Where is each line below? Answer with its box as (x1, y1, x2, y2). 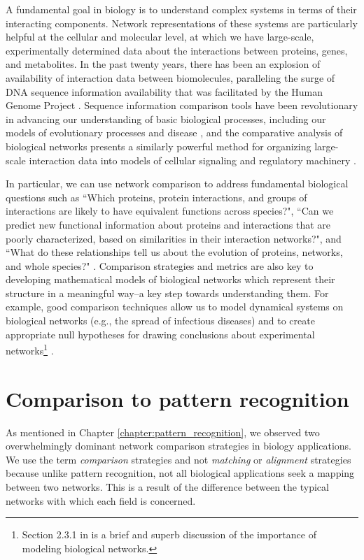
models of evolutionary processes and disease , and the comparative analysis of (6, 125, 343, 140)
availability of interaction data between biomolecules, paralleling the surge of (6, 70, 335, 85)
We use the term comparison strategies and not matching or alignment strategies (6, 452, 351, 466)
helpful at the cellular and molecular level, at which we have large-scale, (6, 29, 314, 44)
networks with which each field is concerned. (6, 493, 196, 508)
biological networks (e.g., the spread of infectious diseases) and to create (6, 313, 315, 328)
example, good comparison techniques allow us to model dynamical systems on (6, 299, 344, 314)
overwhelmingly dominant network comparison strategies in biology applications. (6, 438, 351, 453)
